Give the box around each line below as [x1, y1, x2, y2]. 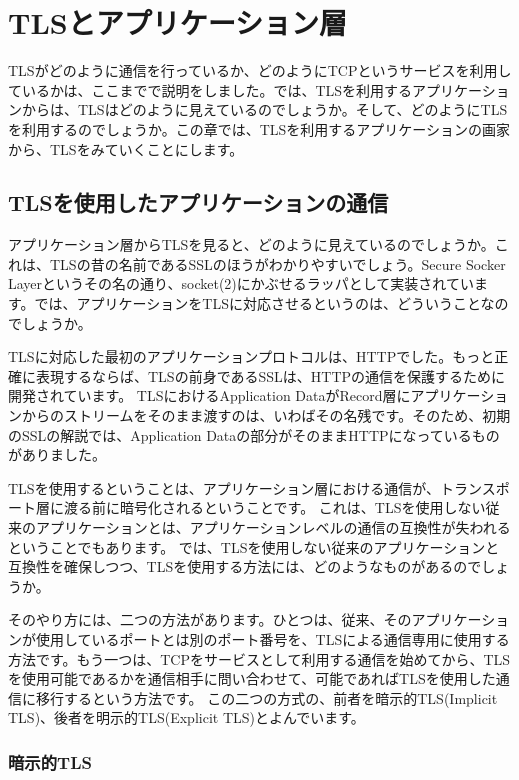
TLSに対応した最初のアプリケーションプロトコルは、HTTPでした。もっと [8, 346, 495, 367]
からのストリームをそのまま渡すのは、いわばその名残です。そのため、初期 [21, 405, 511, 426]
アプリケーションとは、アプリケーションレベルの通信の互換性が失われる [35, 517, 511, 538]
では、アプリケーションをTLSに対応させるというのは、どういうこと [34, 293, 481, 314]
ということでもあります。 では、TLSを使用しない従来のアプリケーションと [8, 536, 500, 557]
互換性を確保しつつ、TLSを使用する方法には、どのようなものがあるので [8, 556, 482, 577]
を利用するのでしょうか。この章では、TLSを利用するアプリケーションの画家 [8, 118, 511, 139]
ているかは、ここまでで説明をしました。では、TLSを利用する [8, 79, 413, 100]
